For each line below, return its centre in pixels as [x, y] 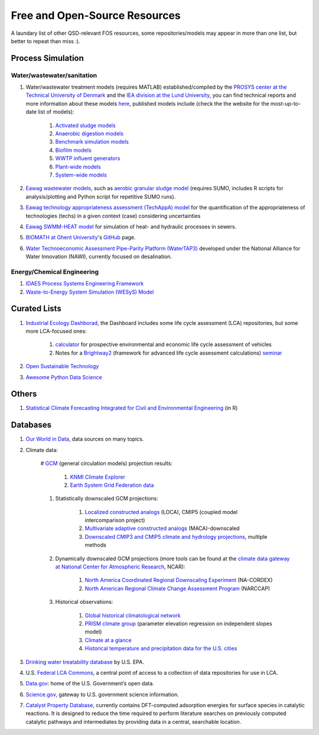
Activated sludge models [85, 125]
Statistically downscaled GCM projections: [107, 499]
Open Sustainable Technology [62, 366]
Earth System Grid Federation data [112, 485]
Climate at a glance [108, 640]
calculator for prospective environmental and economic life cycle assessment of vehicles [163, 344]
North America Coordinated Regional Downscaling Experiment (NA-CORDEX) [179, 580]
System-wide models [81, 175]
